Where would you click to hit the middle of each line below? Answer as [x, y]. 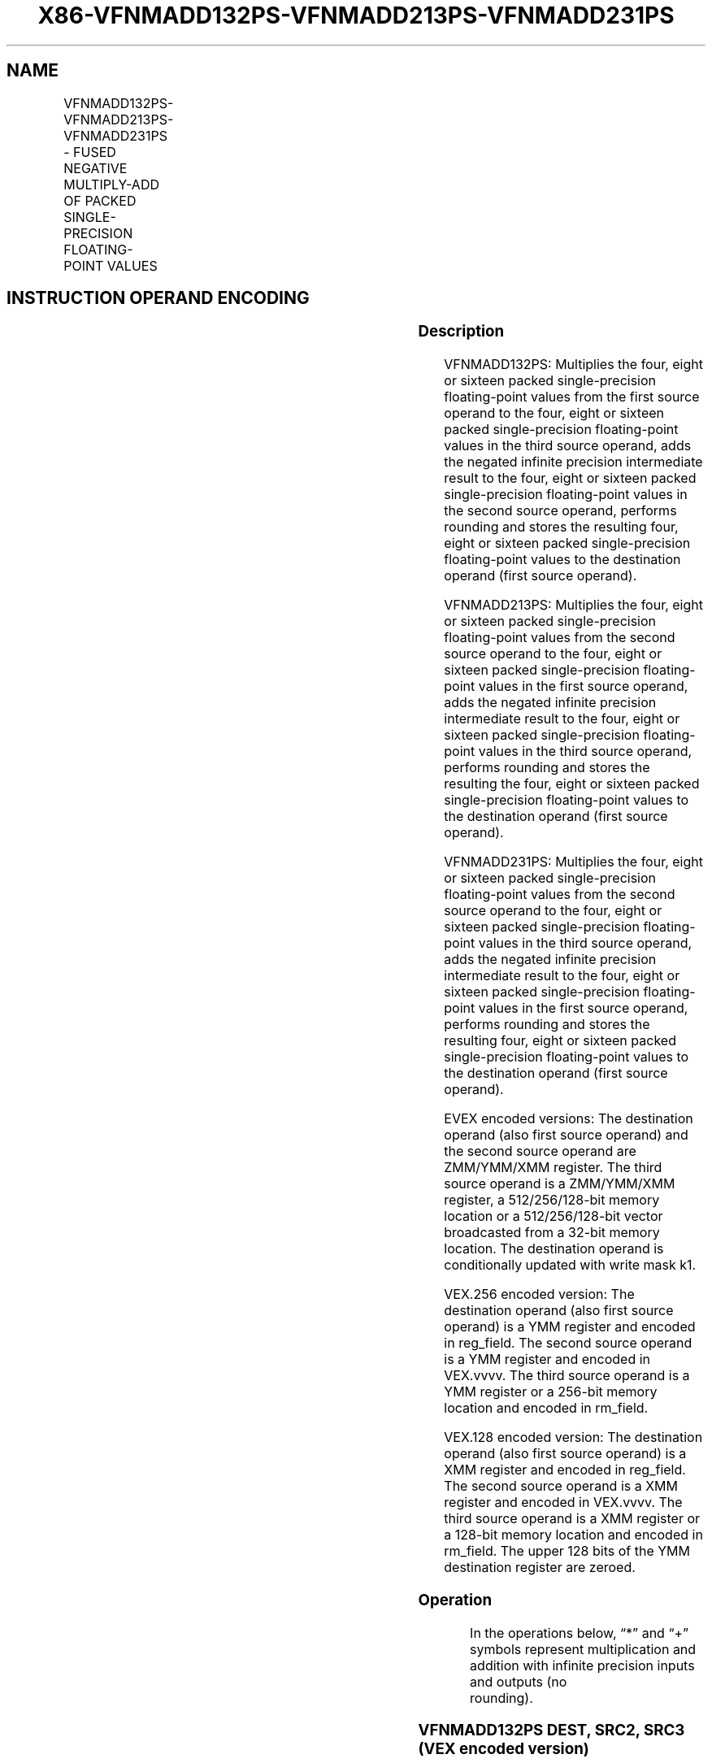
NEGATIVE [96, 168]
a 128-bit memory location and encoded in [573, 1535]
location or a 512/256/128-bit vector [554, 1216]
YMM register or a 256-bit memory [551, 1392]
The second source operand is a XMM [561, 1486]
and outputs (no [519, 1681]
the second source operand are [540, 1151]
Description [461, 332]
